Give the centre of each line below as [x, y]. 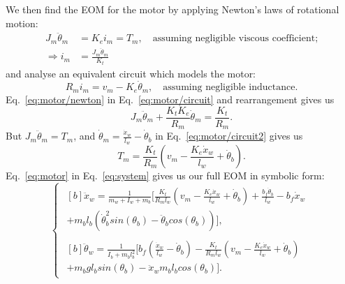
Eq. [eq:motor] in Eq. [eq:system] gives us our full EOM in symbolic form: [165, 175]
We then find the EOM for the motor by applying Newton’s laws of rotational [172, 9]
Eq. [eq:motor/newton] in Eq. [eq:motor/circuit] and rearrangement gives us [170, 99]
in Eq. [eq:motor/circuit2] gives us [229, 136]
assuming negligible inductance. [230, 88]
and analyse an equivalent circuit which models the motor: [131, 73]
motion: [22, 23]
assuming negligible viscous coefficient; [235, 39]
